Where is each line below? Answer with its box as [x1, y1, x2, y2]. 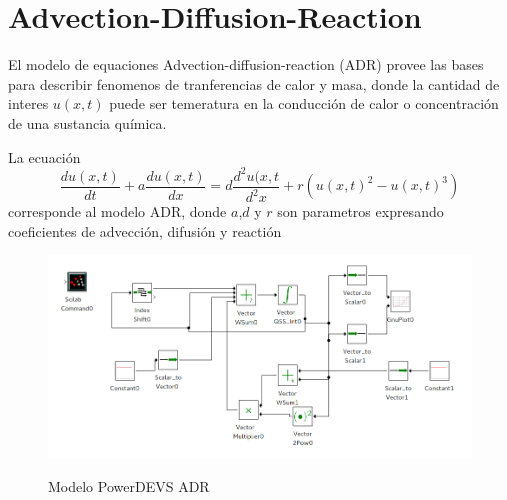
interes [8, 93, 49, 114]
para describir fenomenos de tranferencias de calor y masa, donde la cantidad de [8, 73, 500, 94]
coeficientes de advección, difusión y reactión [8, 220, 282, 241]
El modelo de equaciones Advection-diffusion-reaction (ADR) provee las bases [8, 54, 484, 75]
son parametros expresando [277, 201, 444, 221]
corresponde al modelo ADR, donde [8, 201, 227, 221]
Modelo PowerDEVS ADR [48, 475, 210, 496]
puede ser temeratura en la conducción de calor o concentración [109, 93, 499, 114]
